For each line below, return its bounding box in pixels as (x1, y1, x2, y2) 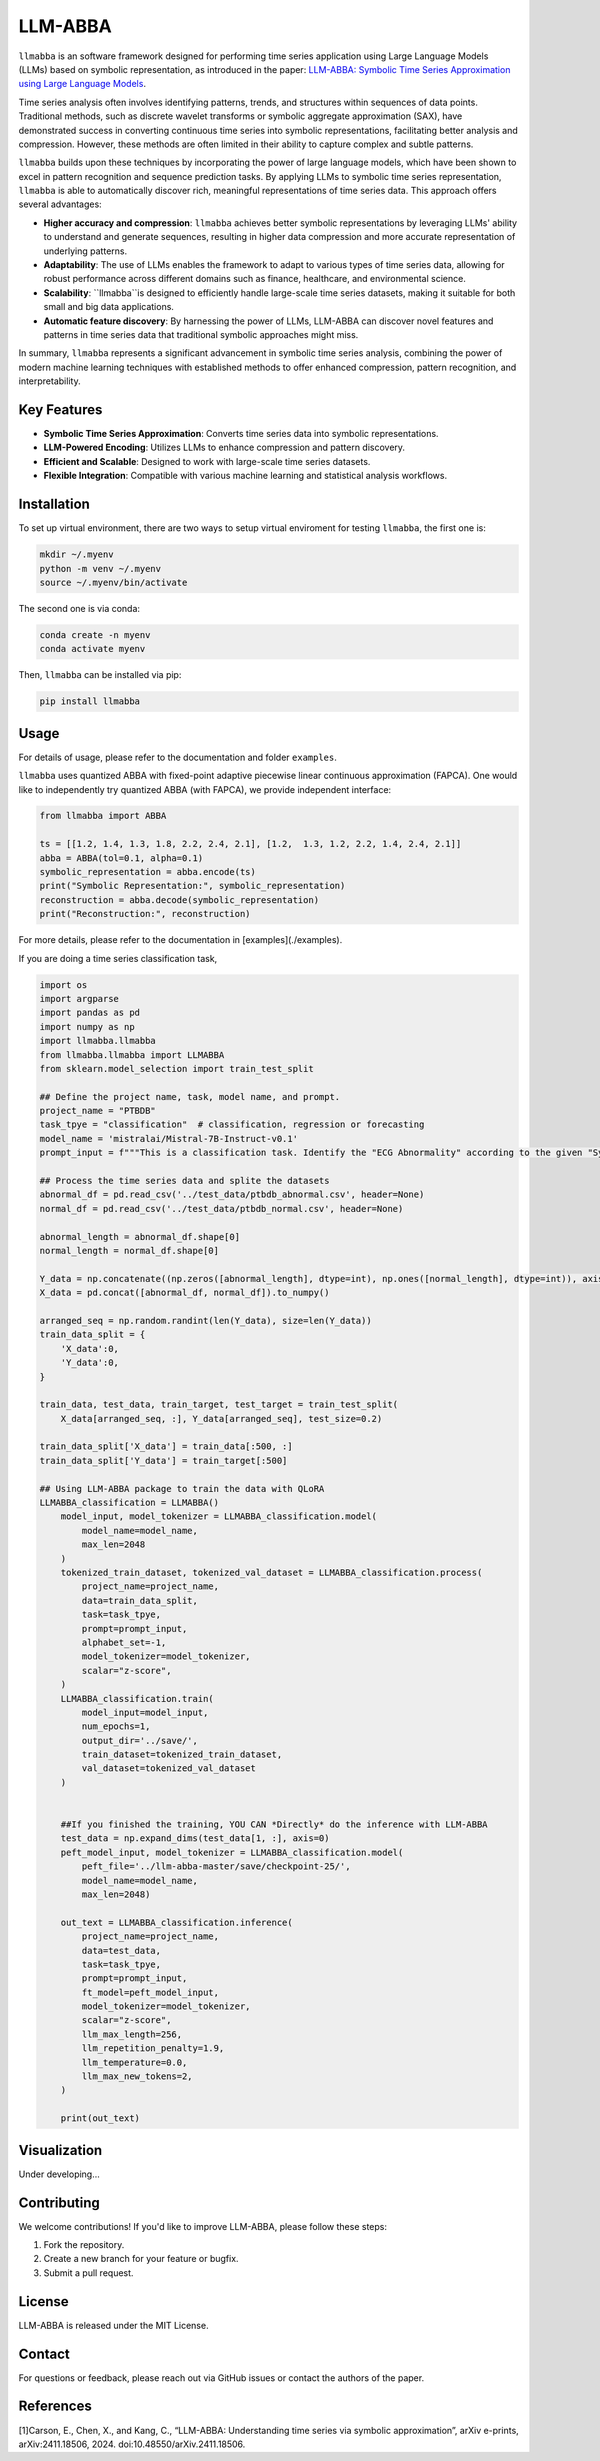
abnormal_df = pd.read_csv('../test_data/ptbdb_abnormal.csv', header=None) (39, 1189, 425, 1200)
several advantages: (18, 198, 102, 210)
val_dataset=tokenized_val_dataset (81, 1763, 257, 1774)
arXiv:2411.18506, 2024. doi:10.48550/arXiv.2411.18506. (18, 2438, 246, 2450)
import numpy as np (39, 1021, 135, 1032)
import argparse (39, 993, 120, 1004)
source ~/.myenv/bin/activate (39, 576, 188, 588)
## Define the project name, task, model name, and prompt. (39, 1091, 341, 1102)
